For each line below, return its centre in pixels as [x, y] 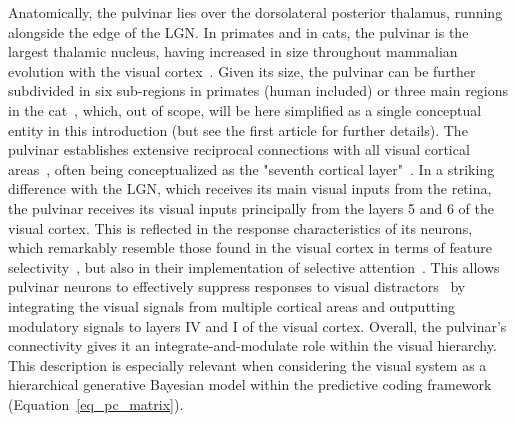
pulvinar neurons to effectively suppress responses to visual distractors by [237, 286]
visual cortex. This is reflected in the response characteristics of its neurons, [240, 227]
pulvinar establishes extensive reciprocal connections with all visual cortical [239, 149]
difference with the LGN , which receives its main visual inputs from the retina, [250, 188]
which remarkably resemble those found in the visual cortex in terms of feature [250, 247]
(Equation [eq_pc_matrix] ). [96, 403]
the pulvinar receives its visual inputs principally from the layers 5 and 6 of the [251, 207]
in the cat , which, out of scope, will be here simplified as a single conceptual [245, 109]
